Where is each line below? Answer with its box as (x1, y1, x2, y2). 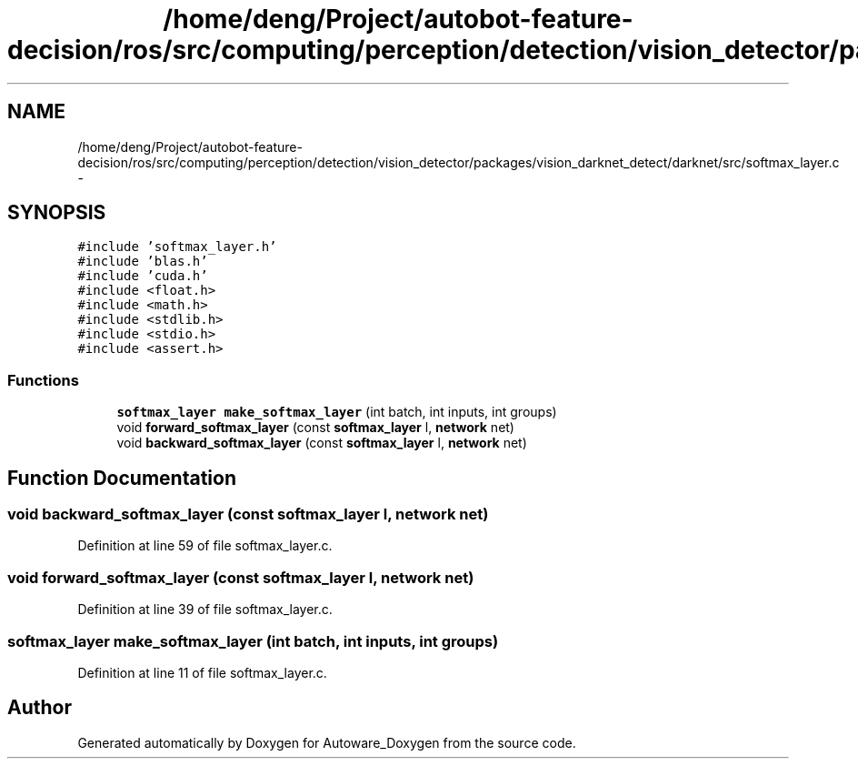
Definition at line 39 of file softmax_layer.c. (77, 601, 333, 618)
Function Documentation (7, 466, 236, 489)
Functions (7, 370, 79, 389)
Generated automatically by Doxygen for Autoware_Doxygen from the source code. (77, 734, 576, 751)
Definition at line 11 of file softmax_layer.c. (77, 664, 327, 680)
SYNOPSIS (7, 201, 106, 225)
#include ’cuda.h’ (77, 268, 208, 284)
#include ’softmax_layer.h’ (77, 239, 277, 255)
